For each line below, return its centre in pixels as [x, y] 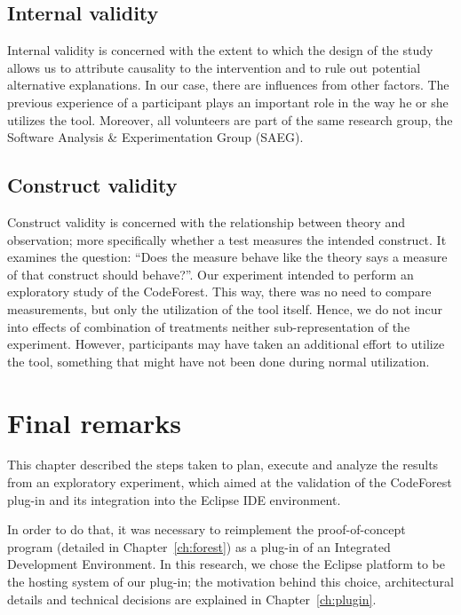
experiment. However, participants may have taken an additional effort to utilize [226, 344]
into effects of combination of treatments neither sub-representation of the [209, 326]
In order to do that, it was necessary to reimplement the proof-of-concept [207, 529]
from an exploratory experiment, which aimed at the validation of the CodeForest [230, 482]
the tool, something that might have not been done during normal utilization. [219, 361]
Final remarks [94, 422]
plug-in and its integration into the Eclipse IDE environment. [174, 499]
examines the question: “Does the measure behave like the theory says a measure [227, 257]
